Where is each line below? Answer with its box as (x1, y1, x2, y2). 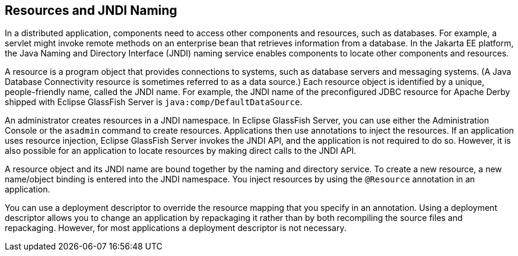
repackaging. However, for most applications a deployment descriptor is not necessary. (5, 223, 347, 233)
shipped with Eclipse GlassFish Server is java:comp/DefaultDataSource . (5, 97, 303, 108)
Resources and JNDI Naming (5, 3, 177, 18)
